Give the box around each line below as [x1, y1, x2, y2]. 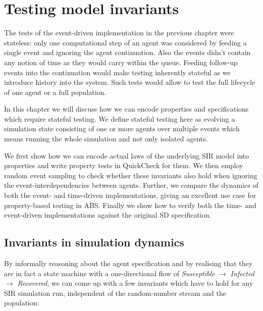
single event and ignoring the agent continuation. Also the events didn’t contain [4, 47, 251, 58]
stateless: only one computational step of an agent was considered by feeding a [4, 37, 247, 47]
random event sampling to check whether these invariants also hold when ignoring [4, 170, 257, 180]
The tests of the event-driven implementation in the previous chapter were [4, 27, 234, 38]
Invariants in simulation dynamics [4, 234, 184, 250]
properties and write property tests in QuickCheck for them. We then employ [4, 160, 243, 171]
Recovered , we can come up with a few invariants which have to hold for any [17, 278, 253, 288]
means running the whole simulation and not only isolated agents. [4, 133, 208, 144]
